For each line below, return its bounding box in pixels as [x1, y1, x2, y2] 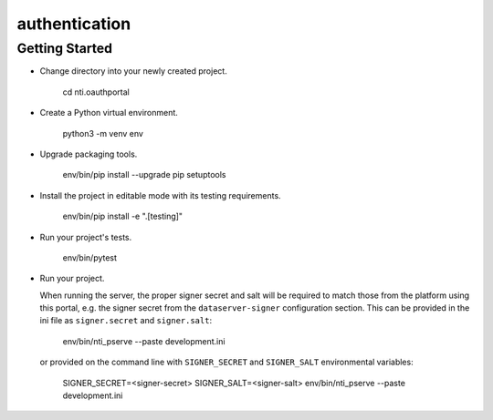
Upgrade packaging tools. [39, 149, 138, 159]
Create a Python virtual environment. [39, 108, 178, 118]
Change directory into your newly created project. [39, 66, 227, 77]
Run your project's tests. [39, 231, 132, 242]
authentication [16, 14, 131, 34]
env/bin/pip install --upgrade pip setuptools [62, 169, 226, 180]
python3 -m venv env [62, 128, 143, 138]
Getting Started [16, 40, 113, 56]
